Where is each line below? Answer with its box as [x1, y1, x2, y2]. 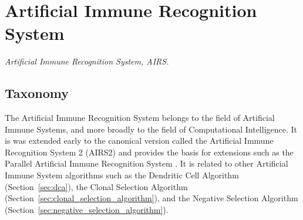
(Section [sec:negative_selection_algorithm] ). [5, 203, 169, 215]
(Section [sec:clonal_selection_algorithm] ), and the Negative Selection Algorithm [5, 192, 298, 204]
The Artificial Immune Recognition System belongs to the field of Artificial [5, 111, 275, 124]
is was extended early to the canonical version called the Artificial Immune [5, 134, 274, 147]
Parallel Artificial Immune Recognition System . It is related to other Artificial [5, 157, 288, 170]
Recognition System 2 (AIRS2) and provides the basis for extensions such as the [5, 145, 294, 158]
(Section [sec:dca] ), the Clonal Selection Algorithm [5, 180, 188, 192]
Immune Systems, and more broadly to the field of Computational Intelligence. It [5, 123, 298, 135]
